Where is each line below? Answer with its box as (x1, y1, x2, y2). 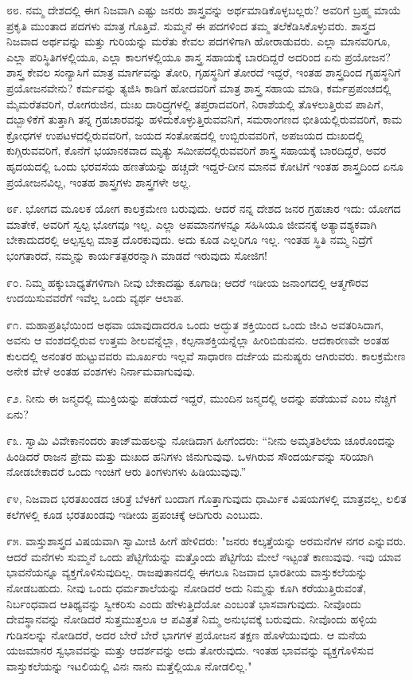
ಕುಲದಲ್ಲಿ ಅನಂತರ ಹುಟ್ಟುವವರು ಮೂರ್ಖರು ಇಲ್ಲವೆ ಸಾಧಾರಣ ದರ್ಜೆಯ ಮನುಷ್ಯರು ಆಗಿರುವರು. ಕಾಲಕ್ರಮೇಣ (6, 347, 406, 364)
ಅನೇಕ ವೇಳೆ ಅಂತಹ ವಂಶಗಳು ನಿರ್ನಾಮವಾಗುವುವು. (6, 363, 196, 379)
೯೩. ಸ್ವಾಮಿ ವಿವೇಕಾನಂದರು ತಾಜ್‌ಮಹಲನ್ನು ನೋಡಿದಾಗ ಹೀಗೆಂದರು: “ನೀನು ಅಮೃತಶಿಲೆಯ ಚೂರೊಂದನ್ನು (6, 432, 396, 449)
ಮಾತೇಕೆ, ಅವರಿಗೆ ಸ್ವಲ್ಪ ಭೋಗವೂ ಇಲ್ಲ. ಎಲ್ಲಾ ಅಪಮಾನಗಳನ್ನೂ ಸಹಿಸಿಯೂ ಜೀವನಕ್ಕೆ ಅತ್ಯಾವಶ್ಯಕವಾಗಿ (6, 215, 377, 232)
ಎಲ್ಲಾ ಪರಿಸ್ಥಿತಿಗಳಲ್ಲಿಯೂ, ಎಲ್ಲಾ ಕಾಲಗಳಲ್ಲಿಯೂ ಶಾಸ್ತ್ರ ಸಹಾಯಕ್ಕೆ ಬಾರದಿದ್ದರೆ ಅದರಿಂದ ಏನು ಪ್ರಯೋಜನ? (6, 48, 391, 65)
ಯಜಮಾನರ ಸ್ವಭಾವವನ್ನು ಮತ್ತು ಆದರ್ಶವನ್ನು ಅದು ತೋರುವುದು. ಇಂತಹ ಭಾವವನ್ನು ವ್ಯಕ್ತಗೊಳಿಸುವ (6, 642, 374, 658)
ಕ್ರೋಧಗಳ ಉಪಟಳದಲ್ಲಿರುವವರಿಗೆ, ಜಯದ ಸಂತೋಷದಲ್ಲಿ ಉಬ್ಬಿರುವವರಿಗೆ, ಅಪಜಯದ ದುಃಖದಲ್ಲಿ (6, 126, 364, 143)
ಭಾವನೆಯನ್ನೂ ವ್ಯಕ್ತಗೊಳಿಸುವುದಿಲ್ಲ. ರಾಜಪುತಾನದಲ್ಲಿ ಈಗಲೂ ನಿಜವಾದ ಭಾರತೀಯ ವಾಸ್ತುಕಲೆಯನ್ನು (6, 564, 368, 580)
